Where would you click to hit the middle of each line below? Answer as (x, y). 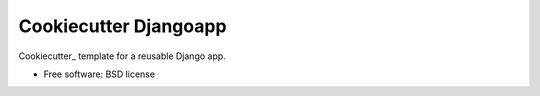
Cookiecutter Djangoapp (122, 26)
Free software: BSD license (99, 74)
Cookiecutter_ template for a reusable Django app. (122, 56)
